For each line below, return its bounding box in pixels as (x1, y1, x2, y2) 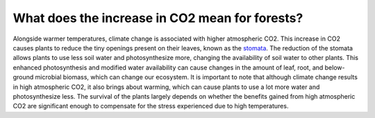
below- (324, 63, 345, 72)
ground (12, 73, 34, 81)
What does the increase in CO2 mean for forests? (12, 10, 303, 26)
